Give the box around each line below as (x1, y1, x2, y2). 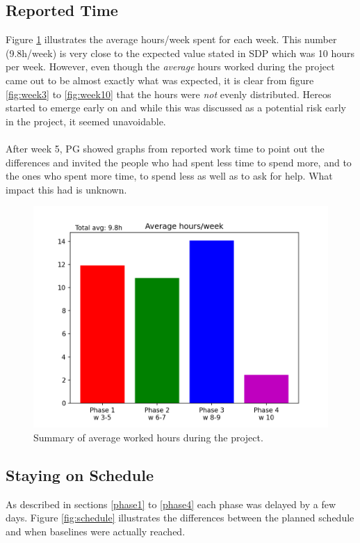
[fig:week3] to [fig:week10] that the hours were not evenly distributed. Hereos (6, 86, 332, 101)
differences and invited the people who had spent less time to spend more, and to (6, 155, 352, 169)
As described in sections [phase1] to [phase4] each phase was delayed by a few (6, 496, 336, 511)
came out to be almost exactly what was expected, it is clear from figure (6, 72, 314, 87)
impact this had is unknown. (6, 182, 127, 196)
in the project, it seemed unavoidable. (6, 113, 166, 128)
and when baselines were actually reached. (6, 524, 186, 538)
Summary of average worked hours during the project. (33, 430, 263, 444)
